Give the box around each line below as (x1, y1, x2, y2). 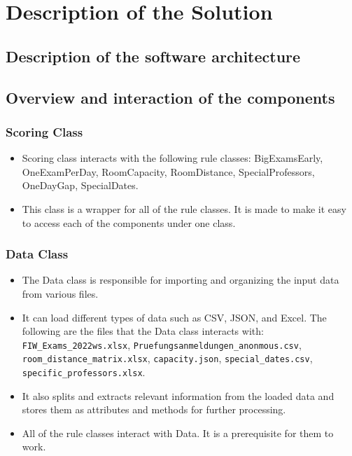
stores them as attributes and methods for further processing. (22, 402, 286, 417)
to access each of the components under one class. (22, 215, 236, 230)
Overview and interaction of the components (6, 86, 335, 108)
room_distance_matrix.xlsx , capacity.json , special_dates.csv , (22, 351, 313, 366)
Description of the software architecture (6, 45, 301, 67)
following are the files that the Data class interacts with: (22, 324, 264, 338)
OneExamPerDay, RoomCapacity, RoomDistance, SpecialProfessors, (22, 164, 315, 179)
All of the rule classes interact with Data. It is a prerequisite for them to (22, 425, 334, 440)
